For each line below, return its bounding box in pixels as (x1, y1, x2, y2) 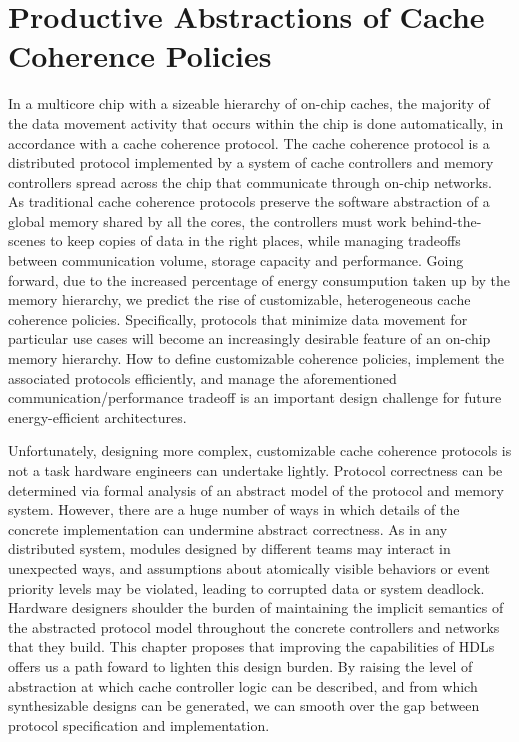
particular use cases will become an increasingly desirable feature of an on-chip (8, 328, 491, 349)
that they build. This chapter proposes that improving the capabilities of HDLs (8, 636, 495, 657)
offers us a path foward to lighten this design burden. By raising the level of (8, 655, 473, 676)
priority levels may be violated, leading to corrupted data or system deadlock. (8, 577, 485, 598)
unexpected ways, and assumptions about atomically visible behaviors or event (8, 557, 490, 578)
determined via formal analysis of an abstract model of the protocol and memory (8, 479, 504, 500)
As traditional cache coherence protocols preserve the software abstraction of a (8, 191, 490, 212)
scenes (8, 230, 46, 251)
